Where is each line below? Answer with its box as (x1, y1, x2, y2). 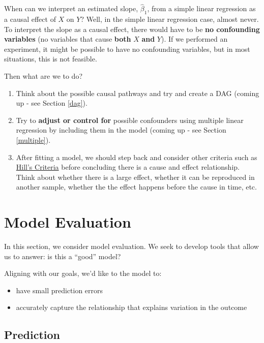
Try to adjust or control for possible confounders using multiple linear (16, 114, 244, 125)
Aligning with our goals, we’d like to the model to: (4, 268, 162, 278)
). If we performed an (161, 34, 228, 44)
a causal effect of (4, 14, 56, 24)
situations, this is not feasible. (4, 53, 97, 64)
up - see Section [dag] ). (16, 98, 87, 108)
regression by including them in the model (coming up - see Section (16, 124, 226, 135)
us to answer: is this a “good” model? (4, 251, 121, 261)
